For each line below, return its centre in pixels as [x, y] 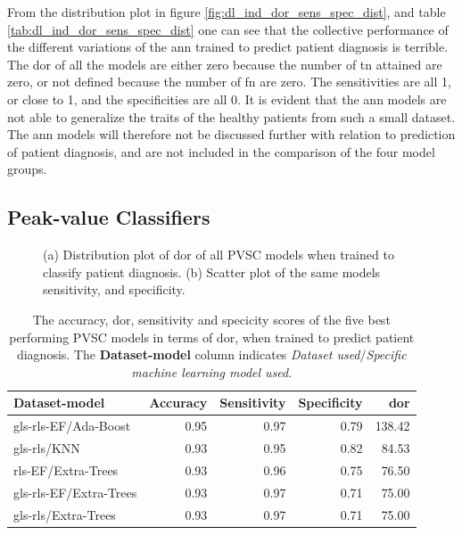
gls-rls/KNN [47, 447]
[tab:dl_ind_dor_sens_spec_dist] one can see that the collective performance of [228, 29]
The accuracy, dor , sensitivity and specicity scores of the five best [211, 319]
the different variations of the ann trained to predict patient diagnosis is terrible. [228, 47]
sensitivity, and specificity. [114, 289]
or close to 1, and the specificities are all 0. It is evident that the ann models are [227, 99]
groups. [27, 169]
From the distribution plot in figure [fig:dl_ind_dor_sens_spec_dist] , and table [227, 12]
